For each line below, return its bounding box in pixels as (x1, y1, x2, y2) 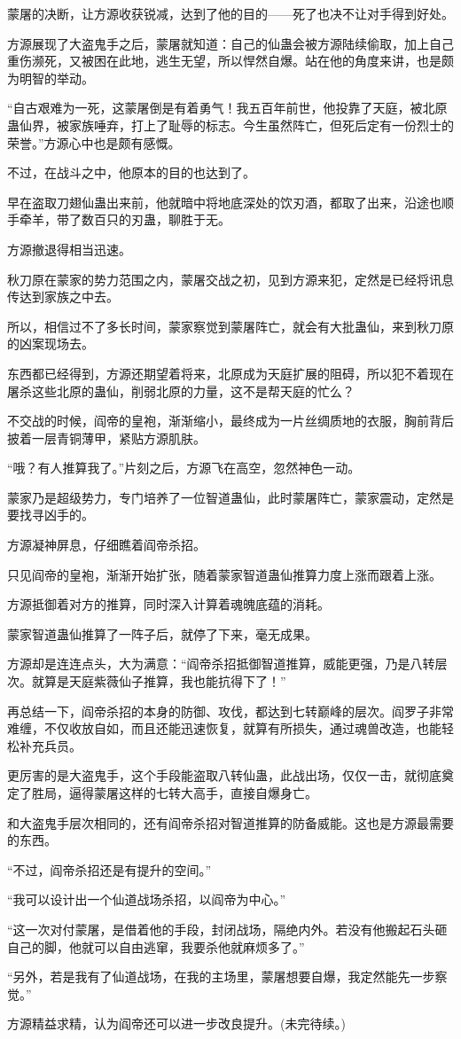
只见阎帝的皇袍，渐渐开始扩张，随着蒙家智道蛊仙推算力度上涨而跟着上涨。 (7, 565, 441, 583)
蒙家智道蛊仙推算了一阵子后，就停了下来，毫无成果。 (7, 624, 317, 643)
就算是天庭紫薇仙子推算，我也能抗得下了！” (31, 672, 286, 691)
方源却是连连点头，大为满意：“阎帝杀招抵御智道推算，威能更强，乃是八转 (7, 654, 435, 673)
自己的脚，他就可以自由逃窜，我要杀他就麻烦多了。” (7, 937, 305, 956)
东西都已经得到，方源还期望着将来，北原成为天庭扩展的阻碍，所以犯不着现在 (7, 363, 454, 382)
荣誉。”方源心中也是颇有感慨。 (7, 133, 181, 152)
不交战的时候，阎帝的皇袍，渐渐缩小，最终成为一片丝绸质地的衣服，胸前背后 (7, 411, 454, 430)
